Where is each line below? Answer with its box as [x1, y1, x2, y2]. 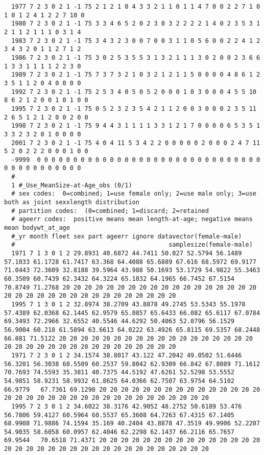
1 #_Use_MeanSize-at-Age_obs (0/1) [11, 181, 132, 189]
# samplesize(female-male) [11, 241, 253, 249]
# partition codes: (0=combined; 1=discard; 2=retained [11, 207, 209, 214]
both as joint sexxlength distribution [4, 199, 139, 206]
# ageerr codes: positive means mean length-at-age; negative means [11, 215, 253, 223]
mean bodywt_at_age [4, 224, 70, 232]
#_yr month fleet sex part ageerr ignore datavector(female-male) [11, 232, 242, 240]
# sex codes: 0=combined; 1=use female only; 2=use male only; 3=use [11, 190, 256, 198]
